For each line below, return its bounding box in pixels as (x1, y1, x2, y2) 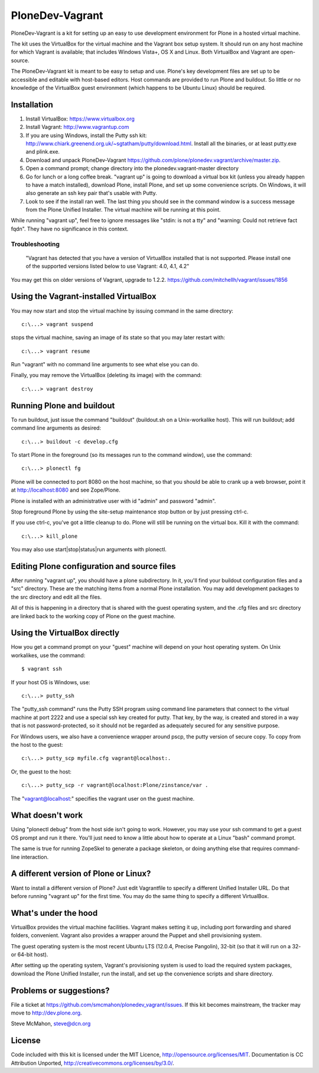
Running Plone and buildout (11, 401, 115, 411)
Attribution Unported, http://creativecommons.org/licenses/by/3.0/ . (11, 1059, 174, 1067)
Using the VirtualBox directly (11, 628, 120, 638)
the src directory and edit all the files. (11, 593, 102, 600)
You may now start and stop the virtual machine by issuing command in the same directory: (11, 307, 233, 314)
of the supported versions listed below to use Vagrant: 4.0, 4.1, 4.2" (25, 263, 190, 270)
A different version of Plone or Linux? (11, 869, 151, 879)
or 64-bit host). (11, 951, 48, 958)
